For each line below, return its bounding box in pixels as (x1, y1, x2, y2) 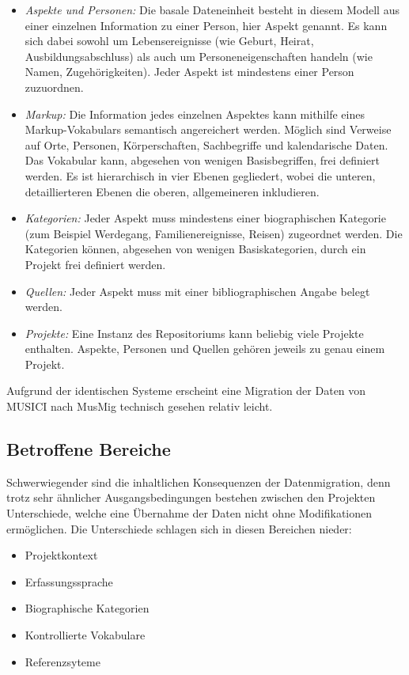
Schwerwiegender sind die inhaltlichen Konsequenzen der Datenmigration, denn (6, 473, 391, 490)
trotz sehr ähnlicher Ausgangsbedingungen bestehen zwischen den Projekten (6, 489, 376, 506)
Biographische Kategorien (25, 600, 150, 616)
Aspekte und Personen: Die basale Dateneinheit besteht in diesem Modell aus (25, 2, 400, 17)
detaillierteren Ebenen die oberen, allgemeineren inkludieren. (25, 183, 320, 199)
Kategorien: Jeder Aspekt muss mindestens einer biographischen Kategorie (25, 210, 386, 226)
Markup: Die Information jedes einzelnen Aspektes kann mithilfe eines (25, 105, 365, 122)
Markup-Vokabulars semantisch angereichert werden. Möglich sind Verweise (25, 121, 392, 138)
